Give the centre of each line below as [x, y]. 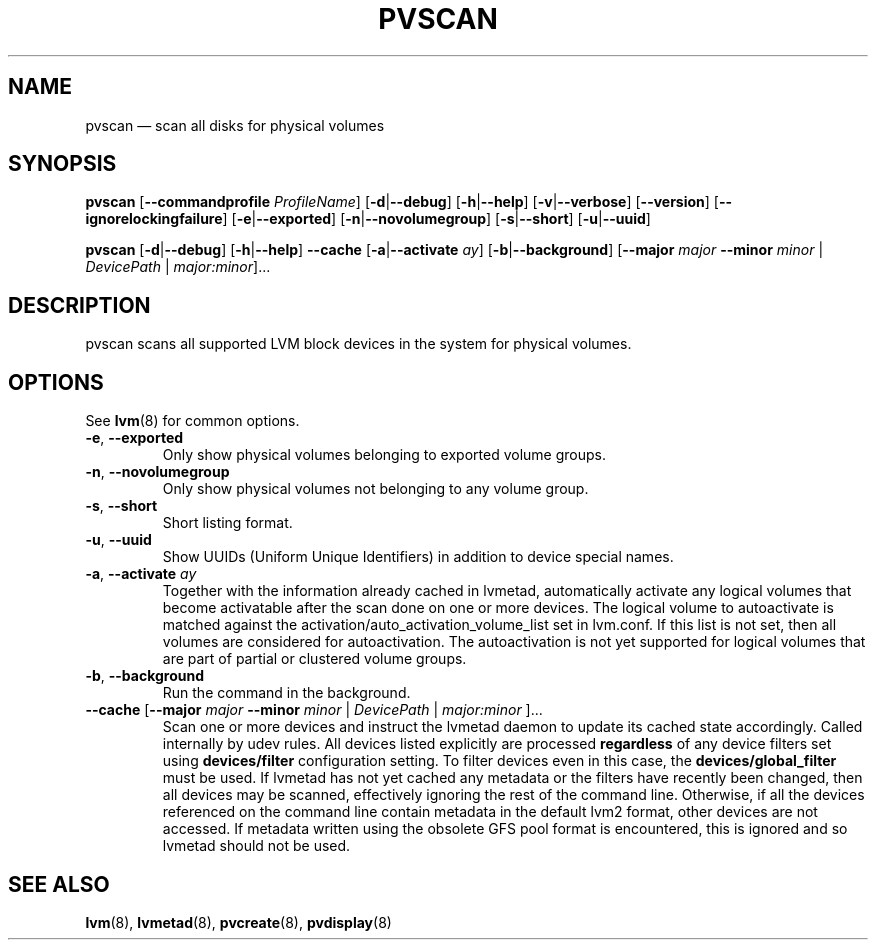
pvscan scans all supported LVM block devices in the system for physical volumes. [358, 344]
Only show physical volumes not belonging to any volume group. [375, 489]
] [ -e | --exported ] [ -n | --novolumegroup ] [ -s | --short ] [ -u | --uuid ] [436, 219]
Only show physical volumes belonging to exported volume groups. [384, 455]
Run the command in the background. [286, 693]
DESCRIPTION [79, 305]
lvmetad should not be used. [256, 846]
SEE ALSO [59, 884]
